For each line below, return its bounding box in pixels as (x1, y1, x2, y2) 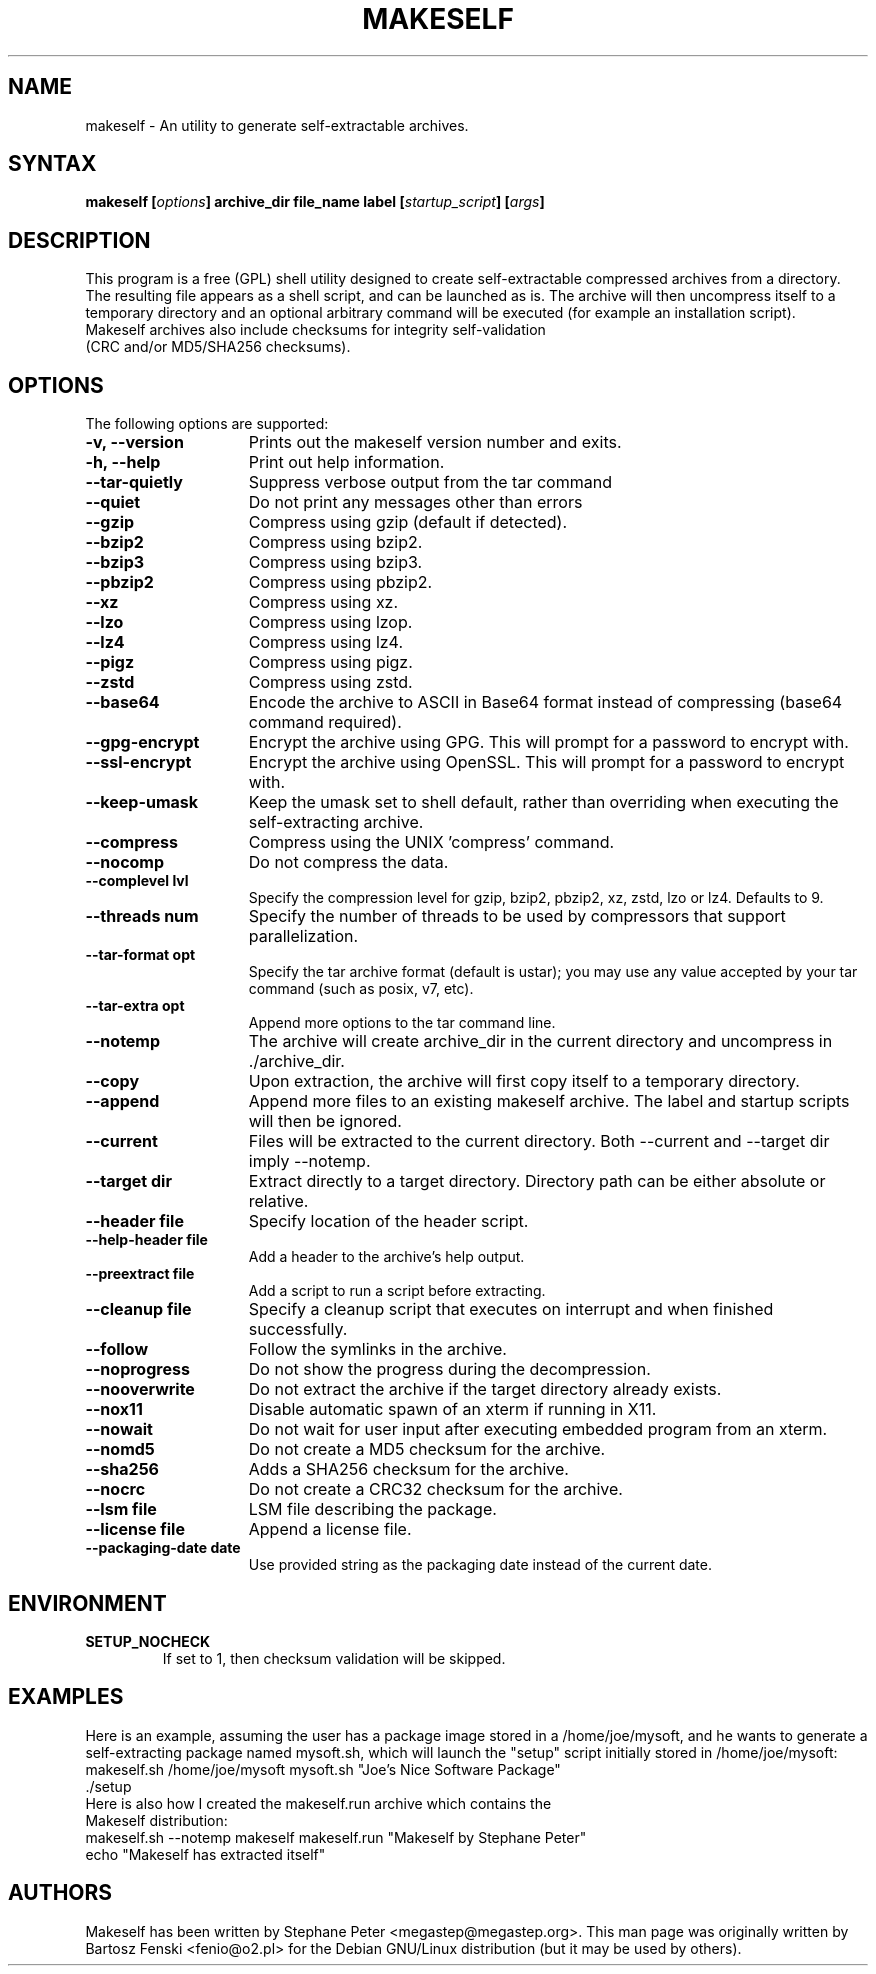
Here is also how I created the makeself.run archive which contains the (85, 1794, 552, 1812)
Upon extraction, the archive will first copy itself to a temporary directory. (248, 1071, 800, 1092)
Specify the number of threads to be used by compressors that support (248, 906, 786, 927)
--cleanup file (85, 1299, 192, 1320)
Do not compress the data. (248, 852, 449, 873)
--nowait (85, 1419, 153, 1440)
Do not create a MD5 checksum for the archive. (248, 1439, 606, 1460)
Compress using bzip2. (248, 532, 423, 553)
